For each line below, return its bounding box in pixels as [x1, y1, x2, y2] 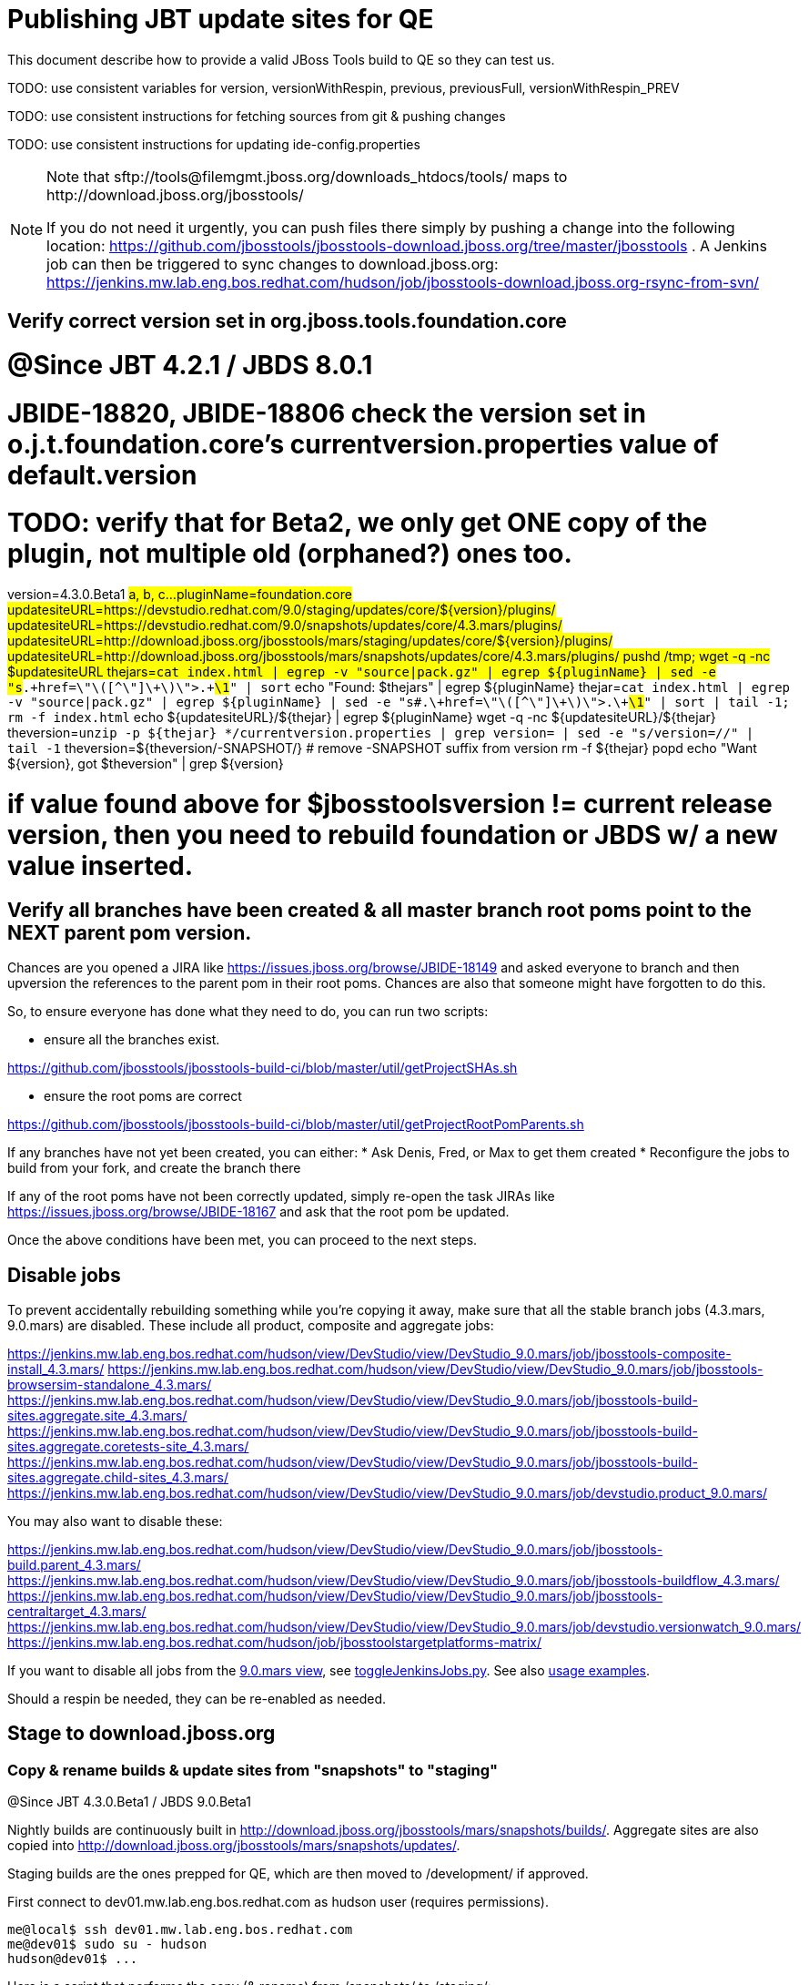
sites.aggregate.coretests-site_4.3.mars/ [7, 1438, 249, 1454]
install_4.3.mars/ [7, 1360, 105, 1377]
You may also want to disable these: [7, 1512, 223, 1529]
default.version [7, 459, 197, 491]
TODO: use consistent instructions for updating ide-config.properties [7, 136, 420, 152]
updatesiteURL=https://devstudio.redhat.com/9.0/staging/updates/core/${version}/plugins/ [7, 602, 556, 618]
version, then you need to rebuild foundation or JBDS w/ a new [7, 819, 778, 850]
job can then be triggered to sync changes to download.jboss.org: [46, 254, 499, 273]
